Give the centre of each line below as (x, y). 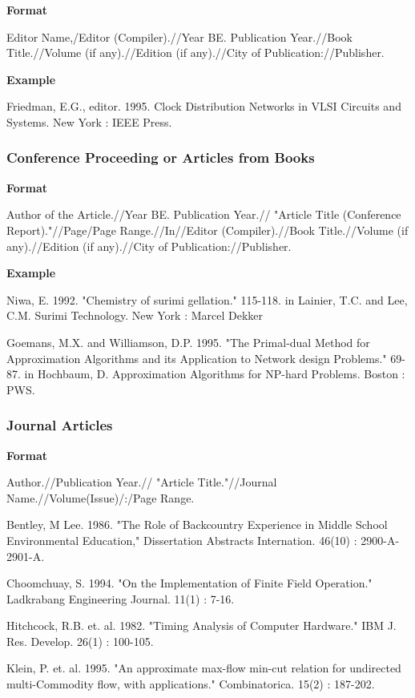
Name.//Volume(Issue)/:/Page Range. (101, 497)
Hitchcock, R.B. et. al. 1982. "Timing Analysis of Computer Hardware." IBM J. (201, 625)
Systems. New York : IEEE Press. (89, 121)
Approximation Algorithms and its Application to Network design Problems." (197, 358)
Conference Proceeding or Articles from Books (161, 157)
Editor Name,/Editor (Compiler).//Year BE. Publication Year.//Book (179, 36)
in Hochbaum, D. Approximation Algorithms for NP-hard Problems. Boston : (215, 374)
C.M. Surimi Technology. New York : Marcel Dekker (135, 315)
